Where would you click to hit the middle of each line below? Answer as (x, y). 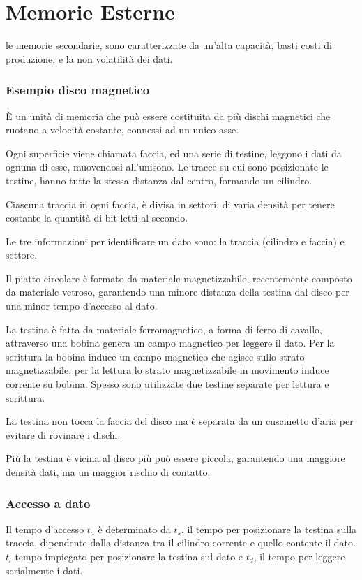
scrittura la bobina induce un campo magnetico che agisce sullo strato (155, 356)
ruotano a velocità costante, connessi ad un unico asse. (122, 130)
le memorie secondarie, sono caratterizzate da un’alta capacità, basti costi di (169, 45)
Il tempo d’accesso (45, 529)
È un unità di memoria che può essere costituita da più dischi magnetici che (168, 116)
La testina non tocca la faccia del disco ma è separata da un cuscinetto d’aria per (180, 421)
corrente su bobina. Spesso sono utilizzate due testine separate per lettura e (167, 384)
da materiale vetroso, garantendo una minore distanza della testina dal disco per (178, 292)
